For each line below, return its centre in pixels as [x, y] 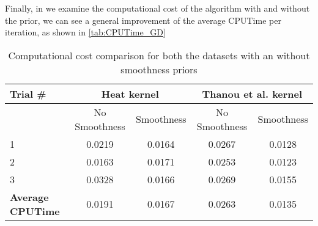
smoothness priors [159, 69]
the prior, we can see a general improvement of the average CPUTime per [143, 20]
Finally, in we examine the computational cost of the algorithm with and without [157, 8]
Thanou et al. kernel [252, 93]
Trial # [28, 93]
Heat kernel [130, 93]
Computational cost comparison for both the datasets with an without [159, 55]
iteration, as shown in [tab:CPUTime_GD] [85, 32]
